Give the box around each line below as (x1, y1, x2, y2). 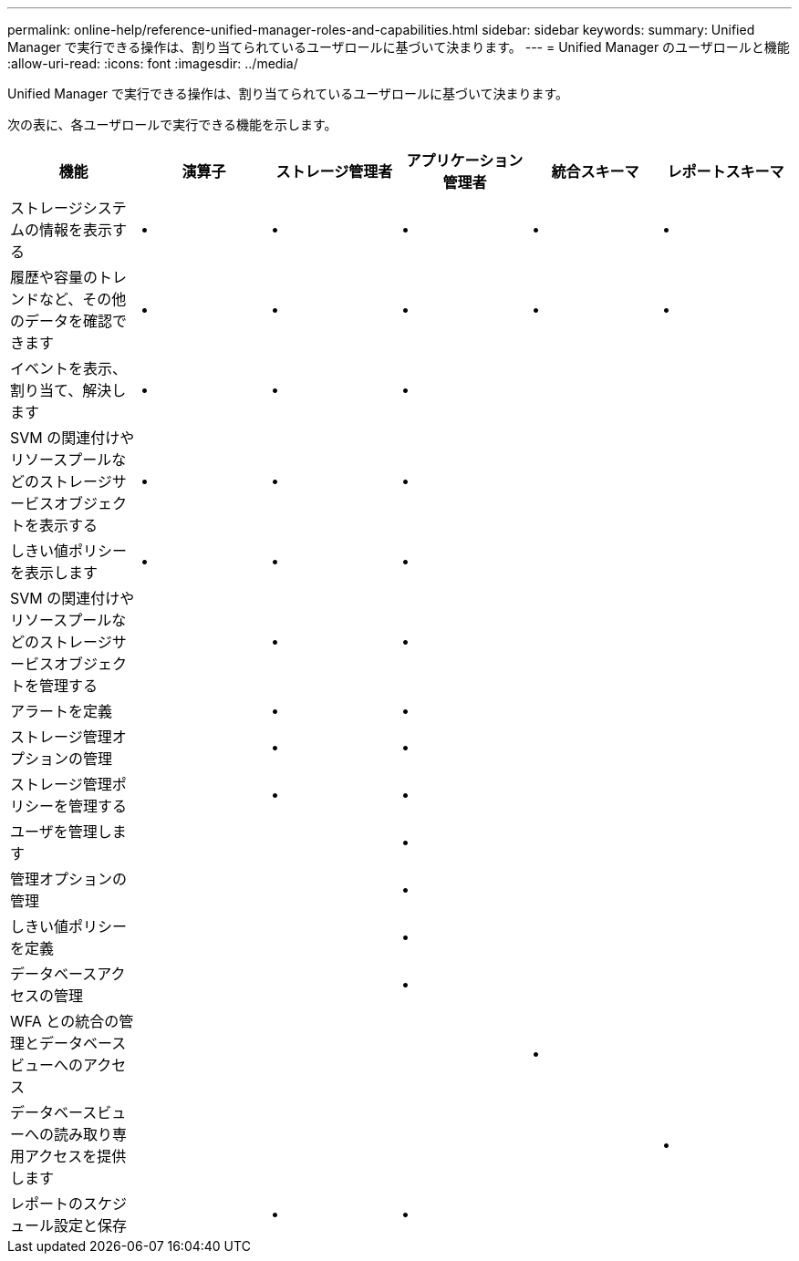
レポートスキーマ (667, 162, 784, 181)
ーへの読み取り (10, 1125, 113, 1143)
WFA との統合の (10, 1012, 119, 1030)
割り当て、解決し (10, 381, 127, 399)
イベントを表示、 (10, 359, 128, 377)
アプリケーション (406, 151, 524, 170)
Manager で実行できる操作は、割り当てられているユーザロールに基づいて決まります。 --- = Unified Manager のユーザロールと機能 (7, 39, 790, 55)
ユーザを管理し (10, 822, 112, 841)
